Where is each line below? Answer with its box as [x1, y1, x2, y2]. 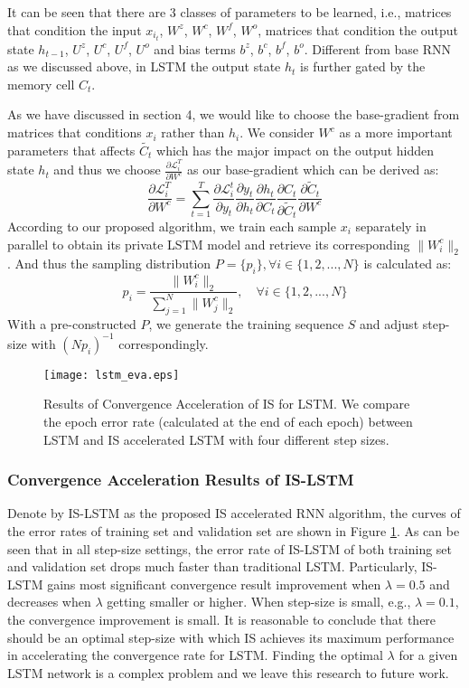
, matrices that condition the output [258, 20, 458, 39]
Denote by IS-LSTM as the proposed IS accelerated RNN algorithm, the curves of [7, 504, 461, 523]
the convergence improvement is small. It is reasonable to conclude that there [7, 609, 436, 628]
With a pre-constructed [7, 314, 136, 333]
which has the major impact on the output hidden [156, 140, 435, 159]
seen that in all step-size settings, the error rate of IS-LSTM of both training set [7, 539, 453, 558]
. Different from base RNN [304, 39, 452, 58]
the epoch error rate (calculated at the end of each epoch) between [43, 412, 413, 431]
